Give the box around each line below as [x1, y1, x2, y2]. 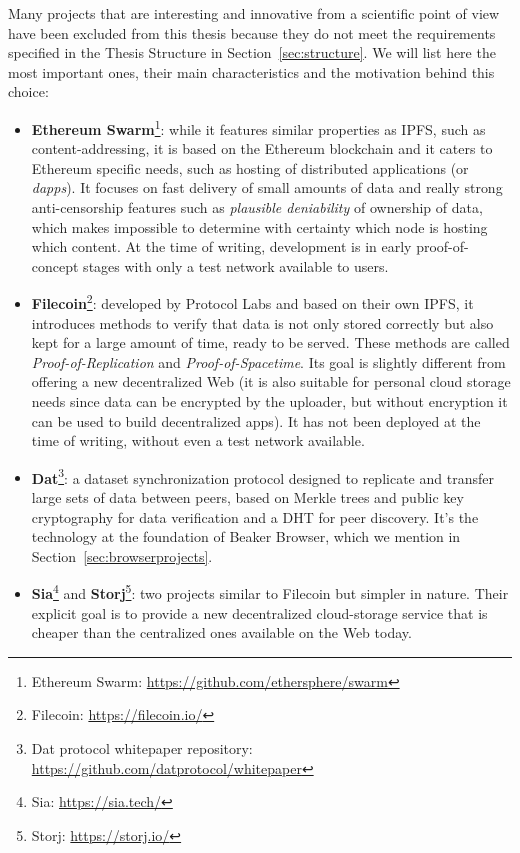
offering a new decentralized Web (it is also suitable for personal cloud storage [31, 371, 511, 392]
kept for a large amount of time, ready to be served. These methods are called [31, 332, 510, 353]
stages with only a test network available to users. [83, 255, 389, 276]
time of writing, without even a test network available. [31, 430, 365, 451]
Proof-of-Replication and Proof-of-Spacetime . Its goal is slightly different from [31, 351, 506, 372]
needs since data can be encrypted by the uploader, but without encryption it [31, 391, 508, 411]
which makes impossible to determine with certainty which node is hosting [31, 216, 488, 237]
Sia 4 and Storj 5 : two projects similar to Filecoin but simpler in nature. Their [31, 580, 509, 604]
